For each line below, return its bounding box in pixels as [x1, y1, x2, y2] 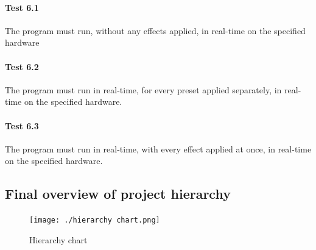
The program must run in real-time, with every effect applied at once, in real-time [5, 142, 312, 155]
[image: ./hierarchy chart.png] [29, 216, 160, 225]
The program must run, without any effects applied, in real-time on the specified [5, 24, 306, 37]
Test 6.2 [5, 60, 39, 73]
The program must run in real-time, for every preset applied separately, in [5, 83, 282, 96]
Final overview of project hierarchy [5, 184, 231, 203]
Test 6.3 [5, 119, 39, 132]
